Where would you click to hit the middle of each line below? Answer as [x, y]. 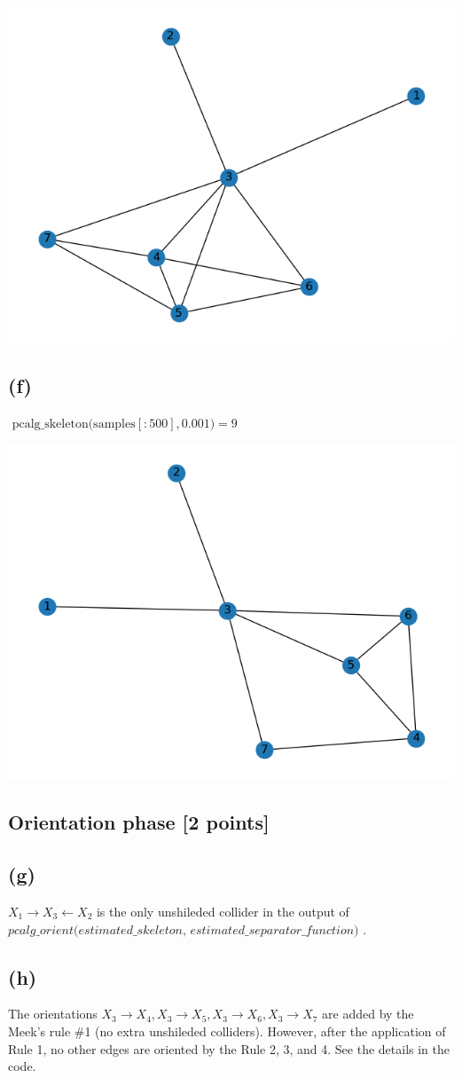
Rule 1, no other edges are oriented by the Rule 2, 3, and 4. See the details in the [229, 1048]
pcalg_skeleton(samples [74, 424]
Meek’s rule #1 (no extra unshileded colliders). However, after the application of [227, 1031]
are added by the [368, 1014]
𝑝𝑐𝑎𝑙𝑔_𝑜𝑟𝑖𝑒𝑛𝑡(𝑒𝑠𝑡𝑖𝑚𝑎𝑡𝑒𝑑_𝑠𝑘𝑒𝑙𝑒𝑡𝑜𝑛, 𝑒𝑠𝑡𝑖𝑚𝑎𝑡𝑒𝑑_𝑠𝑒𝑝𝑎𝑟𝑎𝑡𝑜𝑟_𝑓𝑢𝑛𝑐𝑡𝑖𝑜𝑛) [184, 930]
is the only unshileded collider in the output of [223, 911]
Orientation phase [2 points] [139, 822]
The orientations [53, 1014]
